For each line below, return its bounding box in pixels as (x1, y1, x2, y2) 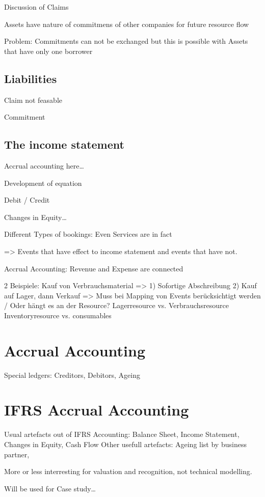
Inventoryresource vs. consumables (4, 310, 112, 320)
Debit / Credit (4, 195, 50, 205)
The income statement (4, 136, 124, 152)
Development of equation (4, 177, 82, 188)
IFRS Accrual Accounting (4, 399, 189, 420)
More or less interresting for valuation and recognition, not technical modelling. (4, 466, 252, 477)
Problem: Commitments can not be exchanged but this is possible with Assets (4, 36, 248, 46)
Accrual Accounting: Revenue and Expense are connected (4, 263, 183, 273)
